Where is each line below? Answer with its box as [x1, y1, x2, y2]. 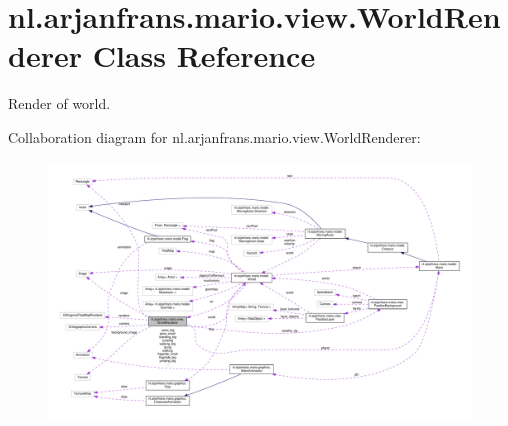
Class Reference [92, 35, 316, 76]
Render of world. [8, 93, 111, 114]
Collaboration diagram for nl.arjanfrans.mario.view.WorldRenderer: [8, 126, 421, 147]
